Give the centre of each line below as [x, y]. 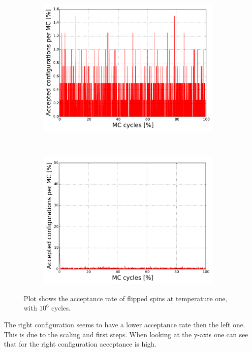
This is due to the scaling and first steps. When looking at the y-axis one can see [126, 334]
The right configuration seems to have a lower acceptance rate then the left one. [125, 324]
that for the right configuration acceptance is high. [80, 344]
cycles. [61, 308]
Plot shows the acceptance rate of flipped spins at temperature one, [126, 298]
